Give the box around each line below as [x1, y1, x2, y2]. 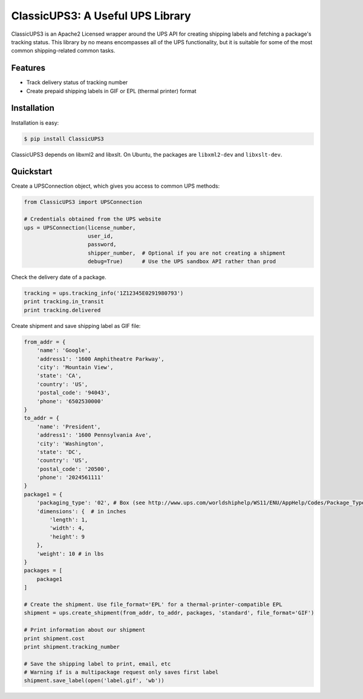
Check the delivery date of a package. [11, 274, 106, 281]
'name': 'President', [36, 423, 101, 430]
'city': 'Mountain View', [36, 364, 114, 371]
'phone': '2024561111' [36, 474, 104, 481]
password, [88, 241, 117, 248]
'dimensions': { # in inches [36, 508, 126, 514]
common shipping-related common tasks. [11, 47, 116, 54]
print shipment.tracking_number [24, 643, 120, 650]
